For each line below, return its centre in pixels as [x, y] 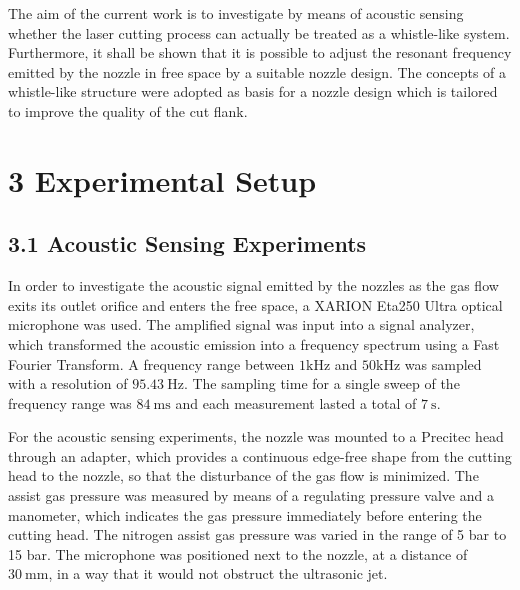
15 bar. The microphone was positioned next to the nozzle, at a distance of [238, 553]
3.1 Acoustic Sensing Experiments [187, 243]
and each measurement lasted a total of [296, 402]
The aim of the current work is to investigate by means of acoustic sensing [236, 13]
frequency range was [70, 402]
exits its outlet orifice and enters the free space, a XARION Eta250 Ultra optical [255, 304]
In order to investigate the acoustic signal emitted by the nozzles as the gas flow [253, 285]
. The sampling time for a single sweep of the [321, 383]
